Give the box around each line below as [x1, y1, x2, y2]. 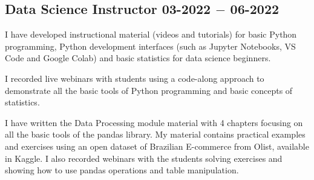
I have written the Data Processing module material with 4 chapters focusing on [5, 116, 303, 128]
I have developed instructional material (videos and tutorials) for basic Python [5, 28, 297, 41]
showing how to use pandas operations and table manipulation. [5, 164, 239, 176]
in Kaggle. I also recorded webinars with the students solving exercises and [5, 152, 283, 164]
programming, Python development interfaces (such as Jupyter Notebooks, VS [5, 39, 296, 52]
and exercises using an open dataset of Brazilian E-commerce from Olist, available [5, 139, 309, 152]
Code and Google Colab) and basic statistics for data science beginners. [5, 52, 271, 64]
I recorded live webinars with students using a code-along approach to [5, 72, 264, 84]
